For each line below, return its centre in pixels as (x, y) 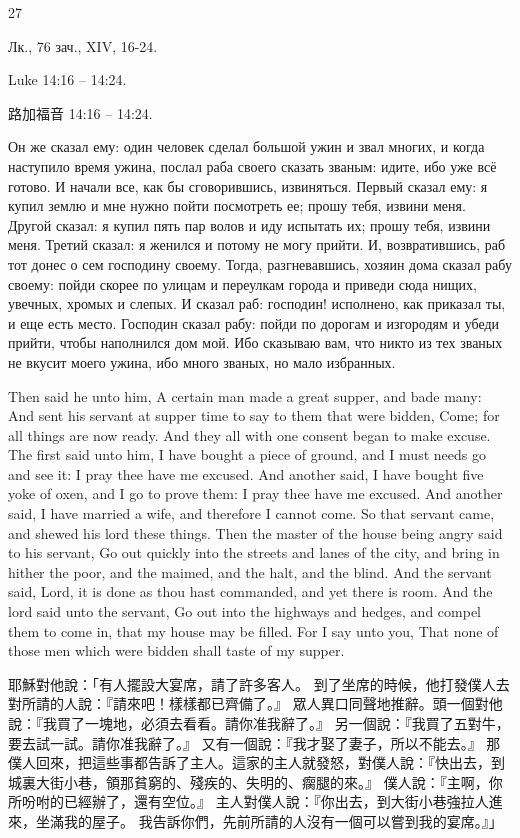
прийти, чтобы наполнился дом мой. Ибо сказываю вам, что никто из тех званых (255, 342)
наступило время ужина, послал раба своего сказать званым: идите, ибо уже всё (252, 165)
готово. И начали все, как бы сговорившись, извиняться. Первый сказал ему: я (248, 185)
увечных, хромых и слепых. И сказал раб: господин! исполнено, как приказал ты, (257, 303)
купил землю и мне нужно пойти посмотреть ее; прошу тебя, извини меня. (237, 205)
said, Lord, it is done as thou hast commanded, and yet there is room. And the (250, 591)
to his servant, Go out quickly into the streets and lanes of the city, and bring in (254, 552)
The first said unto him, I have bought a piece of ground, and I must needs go (247, 454)
